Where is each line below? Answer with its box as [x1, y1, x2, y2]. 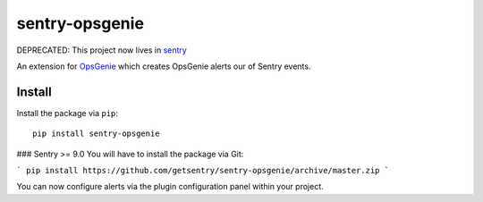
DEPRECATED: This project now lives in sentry [16, 45, 187, 55]
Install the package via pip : [16, 107, 118, 118]
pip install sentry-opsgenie [32, 129, 160, 139]
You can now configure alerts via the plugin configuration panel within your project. [16, 181, 324, 192]
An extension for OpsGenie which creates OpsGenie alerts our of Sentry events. [16, 61, 311, 72]
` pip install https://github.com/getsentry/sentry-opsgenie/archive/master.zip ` [16, 165, 389, 176]
